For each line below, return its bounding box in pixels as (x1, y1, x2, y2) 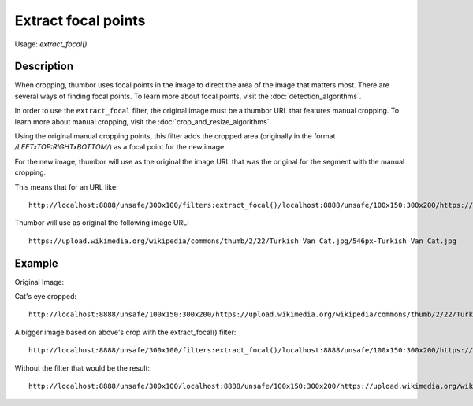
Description (14, 60, 74, 73)
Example (14, 257, 58, 270)
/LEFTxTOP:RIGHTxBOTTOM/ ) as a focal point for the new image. (14, 142, 226, 152)
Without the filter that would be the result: (14, 363, 150, 373)
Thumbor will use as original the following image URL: (14, 218, 189, 227)
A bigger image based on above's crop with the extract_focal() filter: (14, 327, 236, 337)
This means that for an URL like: (14, 182, 118, 192)
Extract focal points (14, 12, 146, 29)
